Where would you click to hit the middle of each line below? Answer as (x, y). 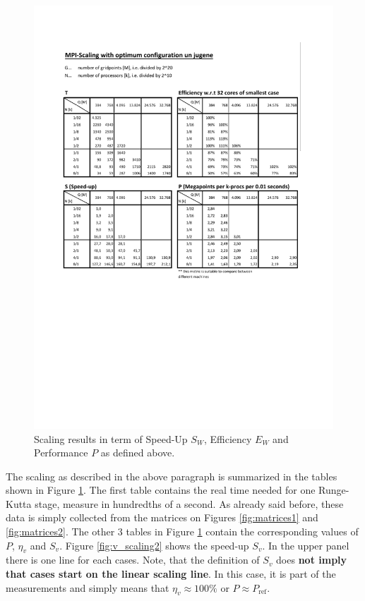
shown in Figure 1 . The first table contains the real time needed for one (161, 490)
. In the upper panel (306, 545)
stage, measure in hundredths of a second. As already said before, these (189, 503)
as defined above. (138, 453)
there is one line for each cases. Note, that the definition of (133, 560)
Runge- (334, 490)
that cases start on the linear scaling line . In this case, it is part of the (171, 574)
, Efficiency (228, 438)
